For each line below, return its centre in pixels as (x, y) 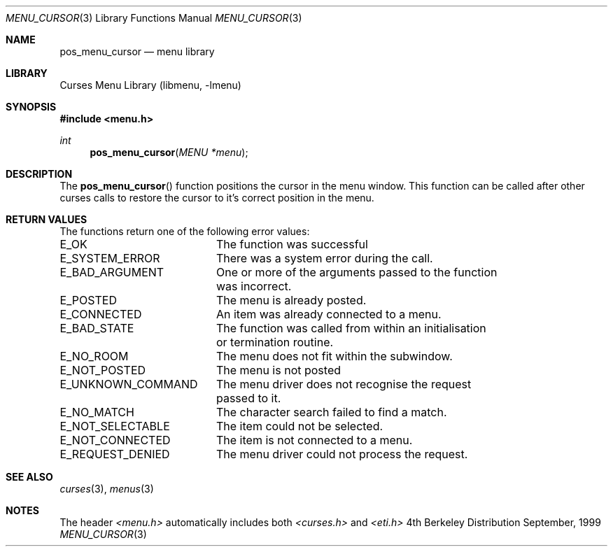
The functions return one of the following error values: (185, 231)
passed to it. (248, 398)
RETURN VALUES (47, 219)
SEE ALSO (29, 477)
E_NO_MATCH (97, 412)
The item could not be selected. (300, 426)
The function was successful (292, 244)
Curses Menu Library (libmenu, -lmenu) (150, 85)
